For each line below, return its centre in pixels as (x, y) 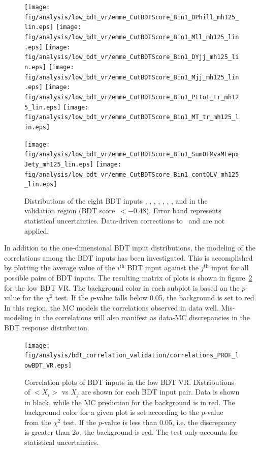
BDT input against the (163, 268)
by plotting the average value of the (60, 268)
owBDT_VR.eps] (48, 365)
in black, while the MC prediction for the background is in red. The (130, 402)
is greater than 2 (50, 432)
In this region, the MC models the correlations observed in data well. (111, 307)
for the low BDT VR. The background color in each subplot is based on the (122, 287)
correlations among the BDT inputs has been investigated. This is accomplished (128, 257)
